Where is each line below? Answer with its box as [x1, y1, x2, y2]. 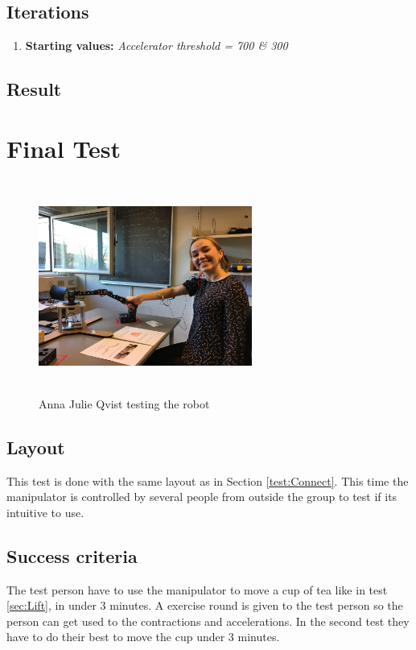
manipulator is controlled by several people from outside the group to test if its [6, 488, 397, 505]
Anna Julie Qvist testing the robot [39, 395, 210, 412]
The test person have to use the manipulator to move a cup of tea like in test [6, 581, 388, 598]
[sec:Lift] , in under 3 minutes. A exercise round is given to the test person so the [6, 597, 403, 614]
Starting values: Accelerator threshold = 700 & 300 [25, 37, 288, 54]
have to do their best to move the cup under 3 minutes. [6, 628, 280, 645]
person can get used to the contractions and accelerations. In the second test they [6, 612, 410, 629]
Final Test [6, 131, 122, 164]
